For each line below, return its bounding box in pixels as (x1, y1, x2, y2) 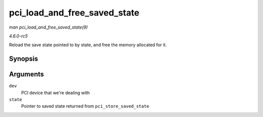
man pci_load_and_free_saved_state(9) (9, 24, 88, 30)
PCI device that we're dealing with (21, 90, 90, 96)
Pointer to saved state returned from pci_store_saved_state (21, 103, 150, 109)
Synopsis (9, 55, 38, 63)
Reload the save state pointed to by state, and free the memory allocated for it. (9, 42, 167, 48)
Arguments (9, 70, 44, 79)
